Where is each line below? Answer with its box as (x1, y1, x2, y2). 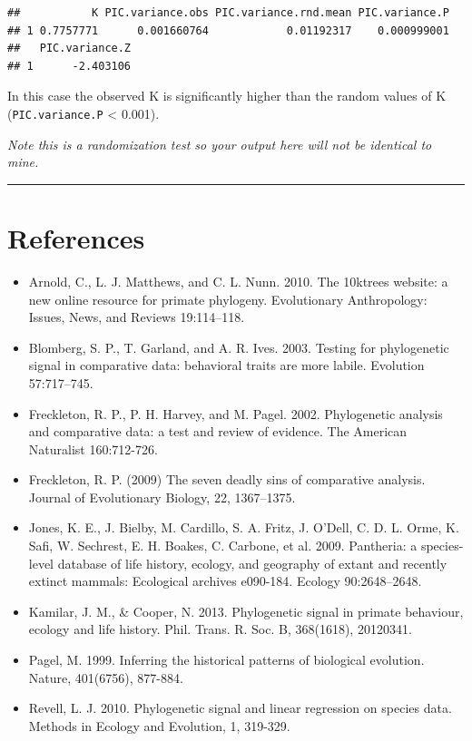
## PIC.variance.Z (7, 42, 132, 55)
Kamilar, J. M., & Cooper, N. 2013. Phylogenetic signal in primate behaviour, (28, 601, 464, 620)
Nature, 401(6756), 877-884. (28, 668, 183, 687)
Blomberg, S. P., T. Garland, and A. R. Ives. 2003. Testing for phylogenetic (28, 337, 449, 356)
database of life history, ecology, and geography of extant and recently (57, 553, 447, 572)
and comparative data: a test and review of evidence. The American (28, 422, 408, 441)
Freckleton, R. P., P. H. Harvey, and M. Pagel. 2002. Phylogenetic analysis (28, 404, 443, 423)
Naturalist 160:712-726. (28, 439, 158, 458)
